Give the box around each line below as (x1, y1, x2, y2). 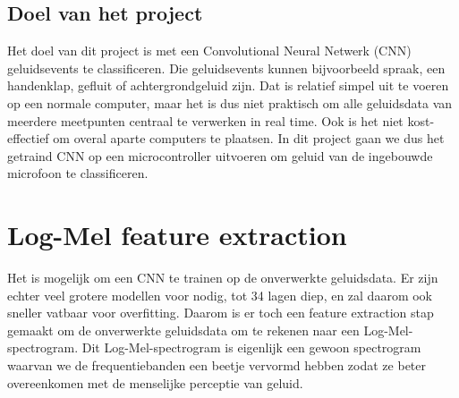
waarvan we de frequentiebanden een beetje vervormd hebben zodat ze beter (7, 356, 427, 375)
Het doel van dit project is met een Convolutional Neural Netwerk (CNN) (7, 41, 412, 60)
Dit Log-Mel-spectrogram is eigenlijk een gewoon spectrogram (81, 338, 421, 357)
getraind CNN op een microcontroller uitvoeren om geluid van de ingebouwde (7, 146, 433, 165)
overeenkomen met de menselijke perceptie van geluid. (7, 373, 303, 392)
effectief (7, 129, 49, 148)
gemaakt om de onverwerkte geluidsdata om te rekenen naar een (7, 320, 360, 339)
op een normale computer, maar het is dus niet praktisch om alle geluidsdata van (7, 93, 453, 112)
